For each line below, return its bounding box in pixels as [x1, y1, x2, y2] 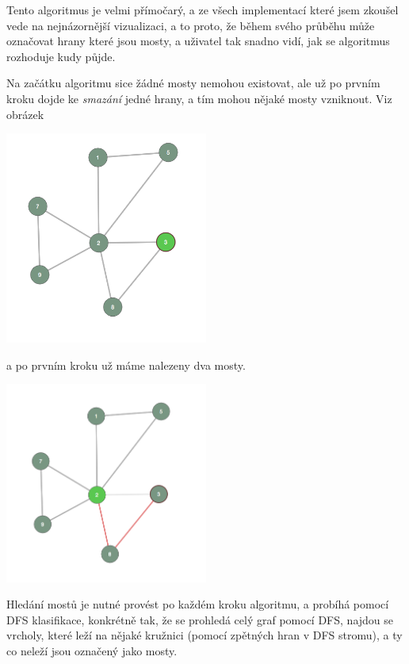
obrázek [6, 106, 44, 122]
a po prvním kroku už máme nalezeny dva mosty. [6, 356, 246, 373]
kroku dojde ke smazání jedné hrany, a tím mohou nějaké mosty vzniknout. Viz [6, 90, 392, 106]
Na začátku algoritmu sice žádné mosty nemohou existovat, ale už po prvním [6, 75, 380, 91]
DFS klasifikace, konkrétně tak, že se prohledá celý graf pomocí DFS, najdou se [6, 611, 394, 628]
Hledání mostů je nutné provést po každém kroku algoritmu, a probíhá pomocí [6, 596, 389, 612]
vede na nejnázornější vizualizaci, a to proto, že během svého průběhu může [6, 17, 375, 33]
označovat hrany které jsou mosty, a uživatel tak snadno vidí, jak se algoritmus [6, 33, 390, 49]
